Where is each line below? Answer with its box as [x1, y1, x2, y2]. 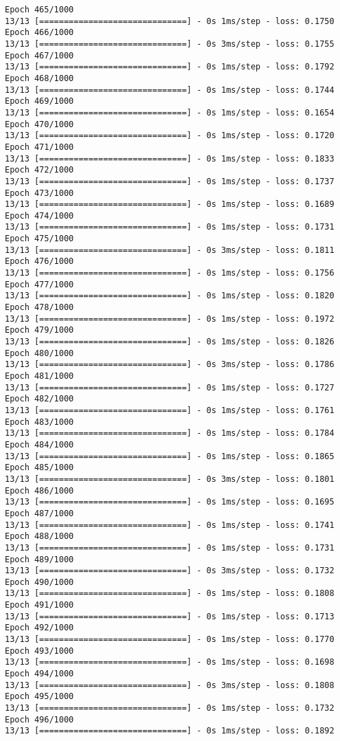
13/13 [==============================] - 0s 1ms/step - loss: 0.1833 [5, 153, 335, 164]
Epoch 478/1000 [5, 302, 74, 313]
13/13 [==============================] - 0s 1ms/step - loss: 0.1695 [5, 497, 335, 507]
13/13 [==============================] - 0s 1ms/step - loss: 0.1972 [5, 313, 335, 324]
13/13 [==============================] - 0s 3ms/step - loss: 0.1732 [5, 566, 335, 576]
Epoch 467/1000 [5, 50, 74, 60]
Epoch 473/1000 [5, 188, 74, 198]
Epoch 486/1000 [5, 485, 74, 496]
